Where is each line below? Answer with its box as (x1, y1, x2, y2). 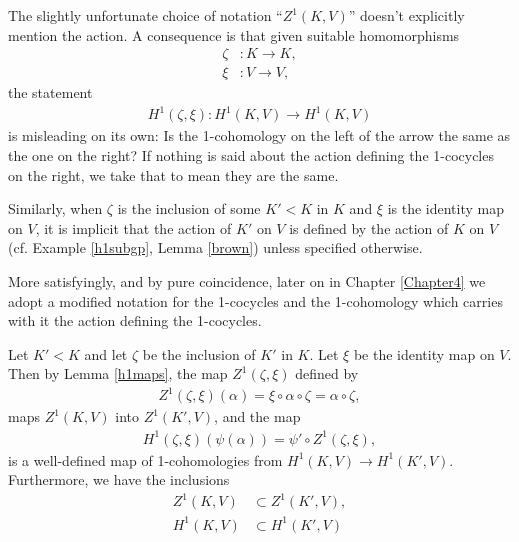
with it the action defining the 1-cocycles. (8, 310, 262, 331)
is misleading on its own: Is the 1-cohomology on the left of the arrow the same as (8, 125, 511, 146)
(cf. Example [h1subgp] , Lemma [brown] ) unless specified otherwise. (8, 237, 423, 258)
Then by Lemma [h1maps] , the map (8, 363, 228, 384)
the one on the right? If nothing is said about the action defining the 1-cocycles (8, 144, 494, 165)
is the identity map (387, 198, 504, 219)
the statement (8, 82, 93, 103)
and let (84, 343, 128, 364)
